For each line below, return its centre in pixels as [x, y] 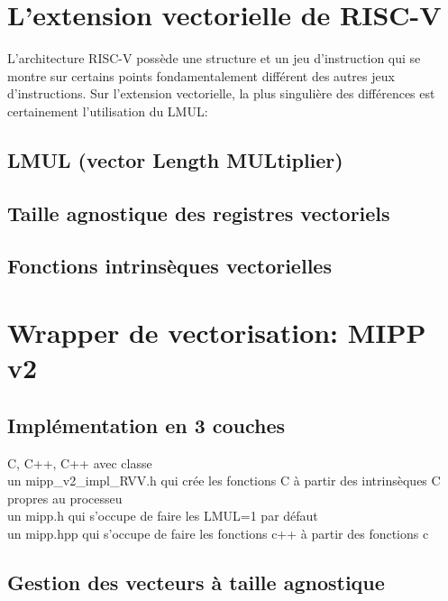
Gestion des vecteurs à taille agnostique [196, 582]
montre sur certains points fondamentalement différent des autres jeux [201, 75]
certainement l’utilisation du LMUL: [108, 111]
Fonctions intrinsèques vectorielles [169, 266]
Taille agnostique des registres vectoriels [199, 213]
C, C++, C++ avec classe [80, 462]
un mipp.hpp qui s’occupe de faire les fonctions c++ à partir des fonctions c [218, 533]
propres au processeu [65, 498]
